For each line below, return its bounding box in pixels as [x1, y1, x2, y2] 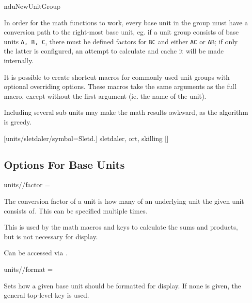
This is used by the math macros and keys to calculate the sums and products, [4, 222, 238, 232]
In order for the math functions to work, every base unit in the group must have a [4, 17, 248, 27]
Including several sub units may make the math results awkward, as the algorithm [4, 107, 248, 117]
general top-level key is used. [4, 290, 89, 300]
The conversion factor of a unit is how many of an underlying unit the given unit [4, 196, 244, 206]
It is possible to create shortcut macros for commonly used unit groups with [4, 71, 230, 82]
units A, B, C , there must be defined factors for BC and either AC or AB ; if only [4, 36, 238, 46]
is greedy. [4, 117, 31, 126]
